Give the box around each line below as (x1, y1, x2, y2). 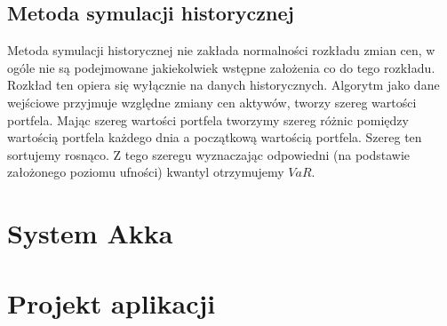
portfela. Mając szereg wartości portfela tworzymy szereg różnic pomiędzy (7, 110, 409, 129)
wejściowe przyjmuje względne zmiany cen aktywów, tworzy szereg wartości (7, 92, 417, 111)
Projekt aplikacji (7, 284, 216, 321)
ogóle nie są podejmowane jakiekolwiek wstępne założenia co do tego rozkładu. (7, 58, 435, 76)
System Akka (7, 215, 173, 251)
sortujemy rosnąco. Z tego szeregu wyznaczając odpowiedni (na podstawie (7, 145, 411, 163)
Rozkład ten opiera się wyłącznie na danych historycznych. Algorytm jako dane (7, 76, 440, 94)
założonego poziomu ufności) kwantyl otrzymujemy (7, 163, 284, 181)
